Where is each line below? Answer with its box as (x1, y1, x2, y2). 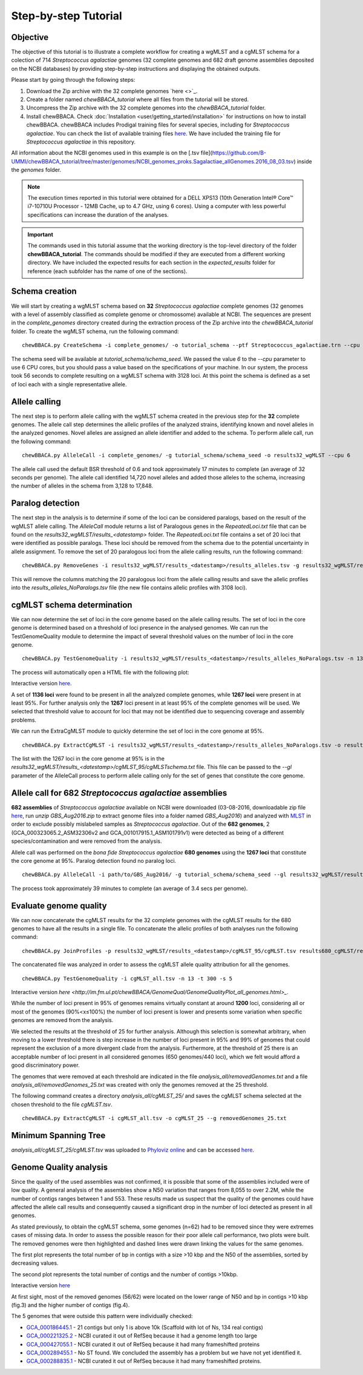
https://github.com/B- (212, 149, 266, 157)
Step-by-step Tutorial (11, 9, 122, 22)
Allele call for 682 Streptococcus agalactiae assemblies (11, 788, 227, 798)
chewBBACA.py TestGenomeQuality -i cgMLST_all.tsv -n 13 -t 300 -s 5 (22, 975, 233, 982)
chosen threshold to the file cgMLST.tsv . (11, 1101, 113, 1108)
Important (27, 231, 54, 239)
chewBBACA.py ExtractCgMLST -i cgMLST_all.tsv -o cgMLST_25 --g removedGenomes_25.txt (22, 1115, 287, 1122)
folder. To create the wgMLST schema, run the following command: (11, 328, 179, 335)
